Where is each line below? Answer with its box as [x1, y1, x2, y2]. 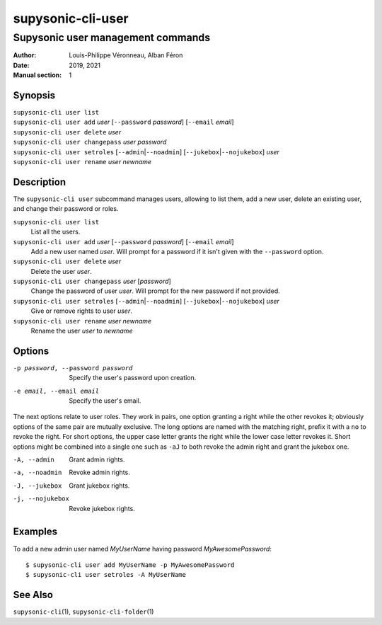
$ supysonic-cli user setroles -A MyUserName [25, 570, 187, 579]
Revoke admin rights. [69, 468, 130, 477]
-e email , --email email [13, 386, 99, 395]
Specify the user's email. [69, 396, 141, 405]
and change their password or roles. [13, 205, 119, 213]
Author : [13, 51, 37, 59]
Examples [13, 526, 58, 538]
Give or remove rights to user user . [30, 306, 132, 315]
